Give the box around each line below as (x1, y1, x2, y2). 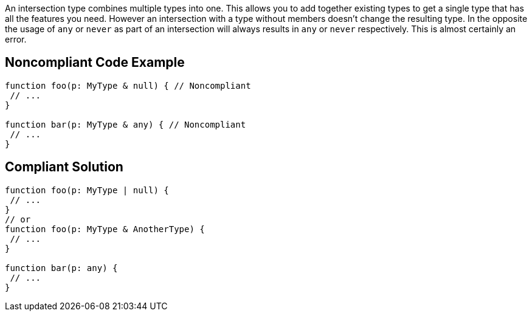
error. (5, 34, 27, 44)
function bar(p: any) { (5, 263, 118, 273)
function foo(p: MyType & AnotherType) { (5, 224, 205, 234)
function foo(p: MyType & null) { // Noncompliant (5, 80, 251, 91)
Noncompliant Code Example (5, 55, 185, 70)
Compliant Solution (5, 159, 123, 175)
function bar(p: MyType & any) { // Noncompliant (5, 119, 246, 129)
